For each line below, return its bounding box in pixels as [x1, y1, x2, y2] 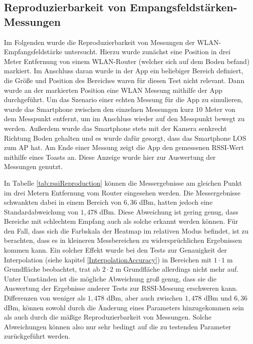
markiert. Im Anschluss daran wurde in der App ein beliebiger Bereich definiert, [4, 65, 243, 76]
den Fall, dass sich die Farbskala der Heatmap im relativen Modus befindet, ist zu [4, 225, 249, 236]
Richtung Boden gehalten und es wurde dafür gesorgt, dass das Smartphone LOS [4, 132, 246, 143]
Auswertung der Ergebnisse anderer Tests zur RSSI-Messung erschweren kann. [4, 283, 238, 293]
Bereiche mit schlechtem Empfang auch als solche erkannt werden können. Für [4, 216, 238, 226]
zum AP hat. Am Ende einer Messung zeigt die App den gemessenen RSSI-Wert [4, 142, 244, 152]
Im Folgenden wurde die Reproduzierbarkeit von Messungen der [4, 37, 195, 47]
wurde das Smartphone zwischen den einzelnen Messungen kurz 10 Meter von [4, 104, 235, 114]
